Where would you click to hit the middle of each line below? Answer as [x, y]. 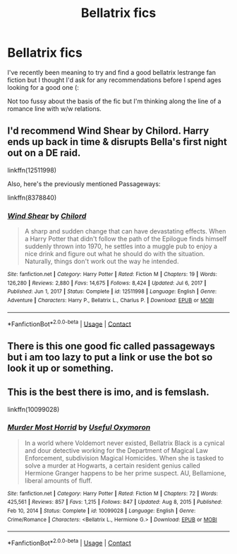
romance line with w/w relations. [55, 108]
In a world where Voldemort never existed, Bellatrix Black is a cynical [124, 443]
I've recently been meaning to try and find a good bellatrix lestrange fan [112, 72]
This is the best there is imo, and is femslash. [108, 392]
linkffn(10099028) [34, 409]
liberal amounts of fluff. [59, 480]
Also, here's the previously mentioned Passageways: [84, 184]
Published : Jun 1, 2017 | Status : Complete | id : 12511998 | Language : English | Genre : [112, 292]
